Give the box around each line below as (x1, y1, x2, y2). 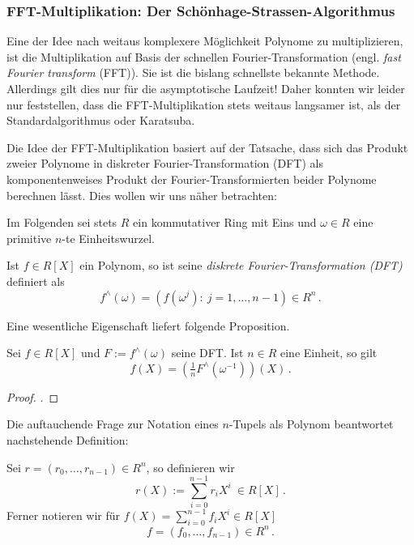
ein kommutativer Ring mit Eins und (133, 214, 317, 231)
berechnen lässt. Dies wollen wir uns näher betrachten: (6, 186, 277, 203)
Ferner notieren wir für (6, 507, 121, 524)
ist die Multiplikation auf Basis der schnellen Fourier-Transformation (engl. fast (6, 48, 401, 65)
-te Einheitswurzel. (62, 229, 155, 246)
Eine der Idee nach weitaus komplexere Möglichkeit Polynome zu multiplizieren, (6, 32, 403, 49)
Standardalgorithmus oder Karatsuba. (6, 112, 195, 129)
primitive (6, 229, 52, 246)
